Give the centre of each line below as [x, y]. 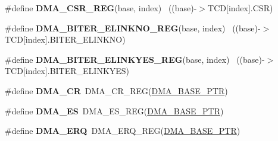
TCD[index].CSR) [240, 8]
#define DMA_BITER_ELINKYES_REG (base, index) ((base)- [135, 59]
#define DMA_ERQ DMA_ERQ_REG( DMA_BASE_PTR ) [123, 131]
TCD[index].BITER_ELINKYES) [67, 71]
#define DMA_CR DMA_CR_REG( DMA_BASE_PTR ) [116, 90]
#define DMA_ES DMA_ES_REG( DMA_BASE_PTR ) [114, 110]
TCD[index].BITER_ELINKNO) [65, 39]
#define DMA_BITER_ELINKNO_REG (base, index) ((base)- [133, 28]
